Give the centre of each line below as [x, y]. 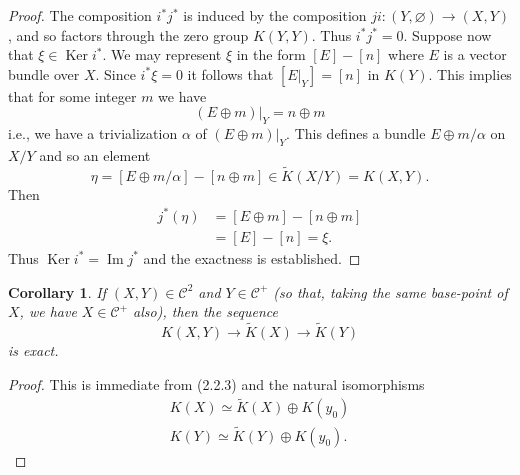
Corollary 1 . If [57, 291]
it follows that [230, 73]
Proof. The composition [80, 15]
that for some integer [72, 95]
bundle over [44, 73]
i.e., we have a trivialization [93, 133]
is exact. [33, 349]
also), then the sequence [206, 311]
